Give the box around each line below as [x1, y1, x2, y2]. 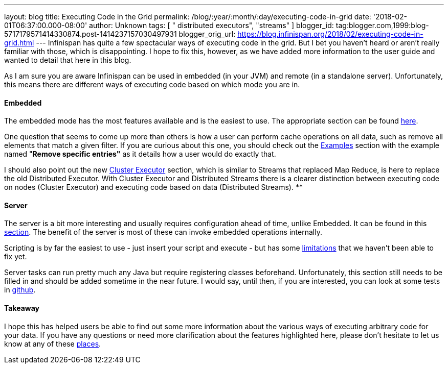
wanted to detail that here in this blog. [4, 56, 131, 64]
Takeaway [4, 304, 40, 313]
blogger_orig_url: [178, 30, 236, 38]
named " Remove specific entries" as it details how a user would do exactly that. [4, 150, 276, 159]
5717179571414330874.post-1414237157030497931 [4, 30, 177, 38]
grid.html [4, 38, 34, 47]
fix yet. [4, 252, 27, 261]
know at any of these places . [4, 339, 101, 348]
